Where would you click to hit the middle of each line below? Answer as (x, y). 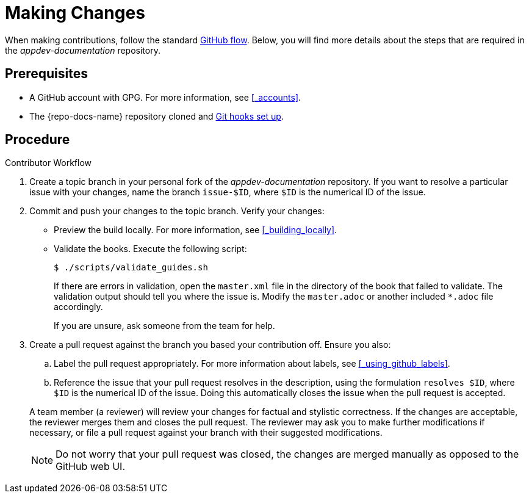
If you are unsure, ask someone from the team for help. (164, 326)
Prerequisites (46, 74)
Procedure (38, 140)
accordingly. (78, 307)
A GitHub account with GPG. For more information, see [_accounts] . (165, 97)
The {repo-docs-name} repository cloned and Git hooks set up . (157, 116)
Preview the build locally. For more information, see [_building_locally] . (196, 230)
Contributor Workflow (48, 163)
